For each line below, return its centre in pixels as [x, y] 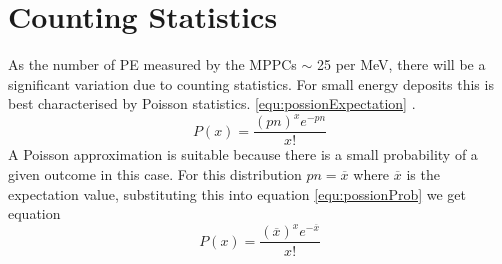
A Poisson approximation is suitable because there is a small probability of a [243, 154]
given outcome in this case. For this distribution [155, 174]
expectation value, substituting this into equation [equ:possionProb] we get [237, 193]
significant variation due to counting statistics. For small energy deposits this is [251, 83]
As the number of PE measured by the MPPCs [152, 64]
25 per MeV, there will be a [401, 64]
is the [423, 174]
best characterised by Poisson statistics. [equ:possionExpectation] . [212, 103]
